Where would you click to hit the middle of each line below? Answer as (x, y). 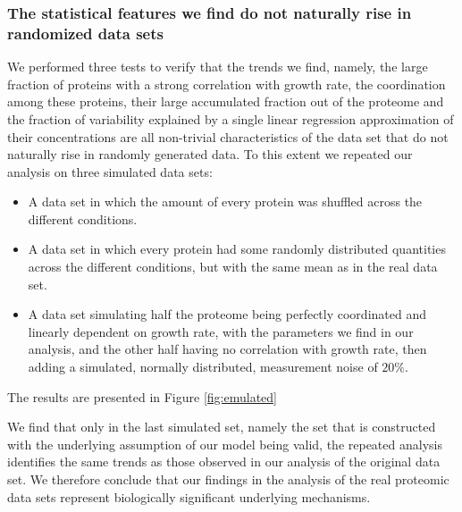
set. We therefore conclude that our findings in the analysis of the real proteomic (228, 479)
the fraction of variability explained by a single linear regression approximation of (231, 118)
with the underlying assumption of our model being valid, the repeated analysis (225, 444)
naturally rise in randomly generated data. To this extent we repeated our (210, 154)
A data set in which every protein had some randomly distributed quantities (237, 249)
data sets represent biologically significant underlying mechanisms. (189, 496)
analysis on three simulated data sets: (110, 171)
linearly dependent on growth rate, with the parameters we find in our (221, 331)
